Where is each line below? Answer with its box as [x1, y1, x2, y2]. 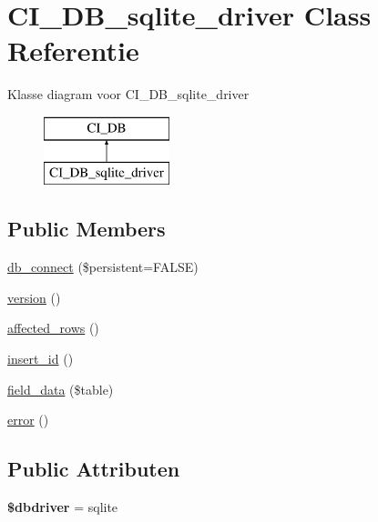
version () [7, 287, 61, 306]
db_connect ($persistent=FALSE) [7, 257, 199, 276]
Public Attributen [7, 455, 180, 483]
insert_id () [7, 349, 74, 368]
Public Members [7, 215, 166, 243]
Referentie [7, 32, 139, 69]
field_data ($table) [7, 379, 114, 398]
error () [7, 410, 49, 429]
